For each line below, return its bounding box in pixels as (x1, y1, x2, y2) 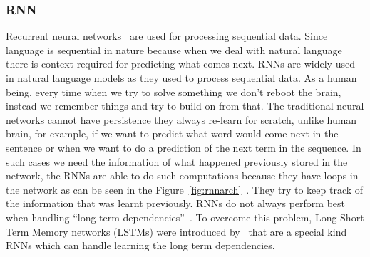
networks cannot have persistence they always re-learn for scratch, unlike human (6, 112, 357, 127)
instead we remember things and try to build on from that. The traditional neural (6, 98, 364, 113)
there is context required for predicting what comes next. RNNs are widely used (6, 56, 355, 71)
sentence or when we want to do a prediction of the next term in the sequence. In (6, 140, 361, 154)
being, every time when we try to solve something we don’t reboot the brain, (6, 84, 341, 99)
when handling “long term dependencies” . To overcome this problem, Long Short (6, 209, 364, 224)
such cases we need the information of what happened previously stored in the (6, 154, 348, 169)
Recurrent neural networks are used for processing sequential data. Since (6, 28, 328, 43)
